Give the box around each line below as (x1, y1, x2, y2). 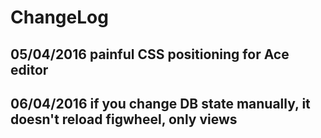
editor (10, 61, 49, 78)
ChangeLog (10, 6, 109, 29)
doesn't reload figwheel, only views (10, 111, 238, 128)
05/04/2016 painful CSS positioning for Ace (10, 46, 290, 63)
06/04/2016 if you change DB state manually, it (10, 95, 311, 112)
